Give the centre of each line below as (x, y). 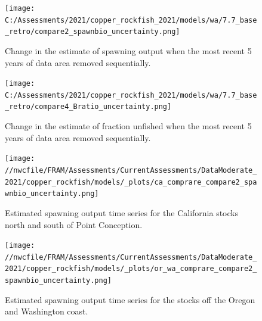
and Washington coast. (47, 311)
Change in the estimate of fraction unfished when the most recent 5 (128, 126)
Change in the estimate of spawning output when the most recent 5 (128, 50)
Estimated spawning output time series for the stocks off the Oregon (130, 299)
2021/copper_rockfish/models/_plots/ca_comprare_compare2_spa (131, 182)
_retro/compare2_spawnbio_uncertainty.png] (93, 32)
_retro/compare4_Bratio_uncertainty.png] (88, 107)
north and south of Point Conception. (74, 224)
